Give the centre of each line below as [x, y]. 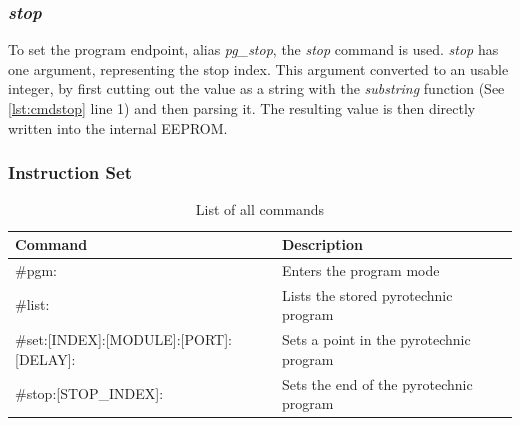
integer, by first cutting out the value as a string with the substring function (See [256, 88]
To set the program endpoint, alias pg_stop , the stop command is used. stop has [253, 49]
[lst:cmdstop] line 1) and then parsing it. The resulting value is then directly [242, 108]
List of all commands [260, 209]
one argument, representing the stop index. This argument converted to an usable [258, 68]
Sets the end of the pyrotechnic [377, 383]
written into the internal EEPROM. [118, 127]
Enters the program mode [360, 269]
